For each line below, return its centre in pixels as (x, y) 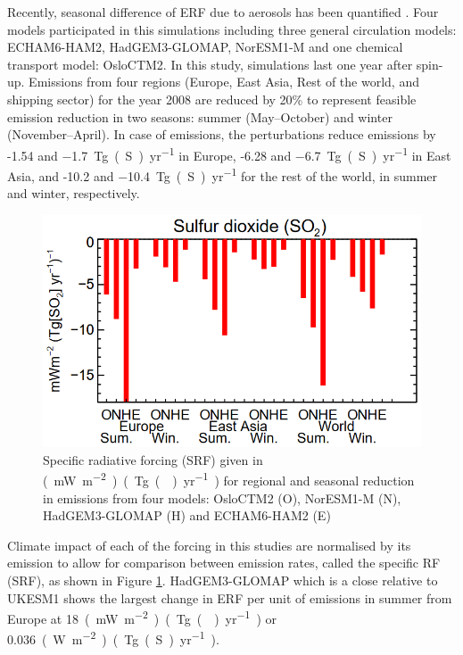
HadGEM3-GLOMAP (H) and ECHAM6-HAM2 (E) (187, 515)
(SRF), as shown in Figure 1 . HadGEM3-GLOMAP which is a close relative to (223, 580)
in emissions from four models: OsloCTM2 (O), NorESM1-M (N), (222, 497)
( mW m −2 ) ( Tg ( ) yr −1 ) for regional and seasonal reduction (229, 479)
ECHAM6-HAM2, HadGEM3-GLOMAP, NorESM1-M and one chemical (205, 47)
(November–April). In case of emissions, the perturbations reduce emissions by (222, 134)
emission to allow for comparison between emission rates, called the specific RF (224, 563)
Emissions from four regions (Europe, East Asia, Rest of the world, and (224, 82)
